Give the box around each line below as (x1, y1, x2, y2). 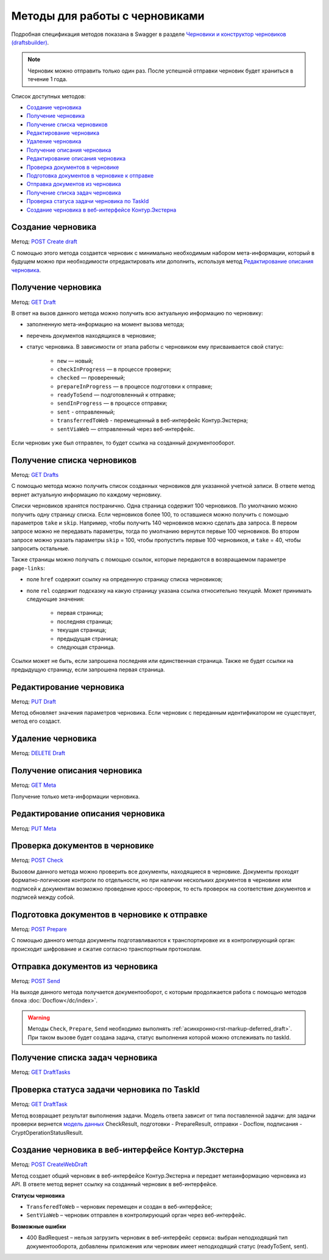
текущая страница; (57, 626, 107, 634)
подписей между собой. (11, 893, 75, 901)
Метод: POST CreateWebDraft (11, 1161, 88, 1168)
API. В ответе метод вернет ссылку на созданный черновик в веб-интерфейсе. (11, 1181, 218, 1188)
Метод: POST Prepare (11, 925, 67, 932)
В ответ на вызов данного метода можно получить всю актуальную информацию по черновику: (11, 309, 263, 317)
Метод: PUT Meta (11, 825, 57, 832)
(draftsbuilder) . (11, 38, 49, 46)
